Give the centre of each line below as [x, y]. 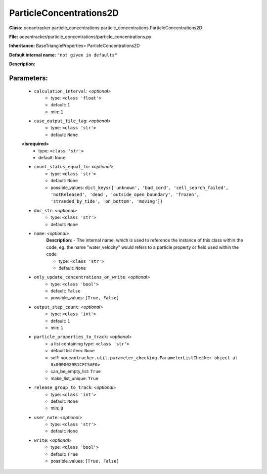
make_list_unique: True [75, 378]
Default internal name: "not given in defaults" [63, 55]
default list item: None [73, 351]
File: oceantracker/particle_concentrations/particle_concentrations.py [80, 37]
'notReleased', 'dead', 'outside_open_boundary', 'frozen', [125, 194]
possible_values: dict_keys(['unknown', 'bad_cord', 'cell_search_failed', [139, 188]
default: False [66, 291]
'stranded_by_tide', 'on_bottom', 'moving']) [107, 201]
